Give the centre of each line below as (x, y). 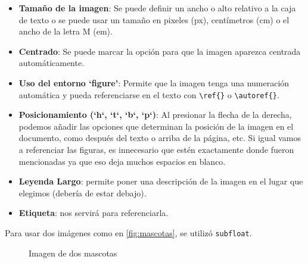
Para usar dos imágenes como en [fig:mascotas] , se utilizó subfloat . (128, 232)
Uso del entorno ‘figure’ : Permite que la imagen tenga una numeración (154, 82)
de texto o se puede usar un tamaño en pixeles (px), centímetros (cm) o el (154, 19)
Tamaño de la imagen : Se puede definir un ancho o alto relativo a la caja (157, 8)
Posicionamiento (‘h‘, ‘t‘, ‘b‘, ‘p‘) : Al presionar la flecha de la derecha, (155, 115)
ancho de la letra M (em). (66, 31)
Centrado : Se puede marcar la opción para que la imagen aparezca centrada (160, 51)
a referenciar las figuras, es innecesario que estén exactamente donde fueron (156, 149)
